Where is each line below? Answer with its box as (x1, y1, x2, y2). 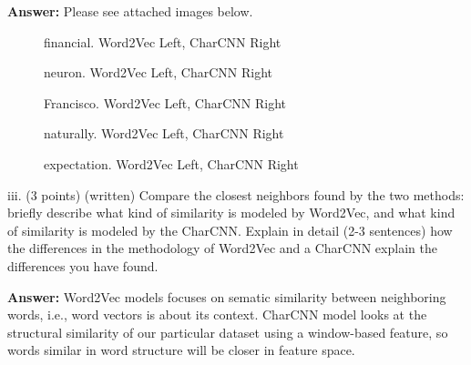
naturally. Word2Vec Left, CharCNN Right (44, 124, 284, 143)
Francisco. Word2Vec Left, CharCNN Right (44, 93, 287, 112)
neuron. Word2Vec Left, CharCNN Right (44, 63, 272, 82)
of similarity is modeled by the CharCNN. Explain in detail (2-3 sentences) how (7, 220, 453, 239)
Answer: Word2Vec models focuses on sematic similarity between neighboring (7, 287, 446, 306)
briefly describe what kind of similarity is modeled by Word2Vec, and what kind (7, 203, 456, 222)
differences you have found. (7, 256, 159, 275)
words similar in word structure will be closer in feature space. (7, 340, 355, 360)
